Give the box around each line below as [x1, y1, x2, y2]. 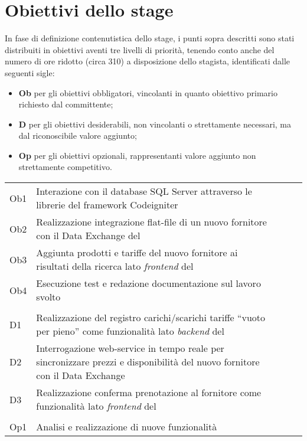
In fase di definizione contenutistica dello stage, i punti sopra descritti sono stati [5, 32, 295, 44]
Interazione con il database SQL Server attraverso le [36, 184, 252, 198]
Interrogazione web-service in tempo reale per [36, 341, 224, 355]
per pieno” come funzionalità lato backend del [36, 324, 224, 338]
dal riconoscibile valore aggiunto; [18, 129, 137, 142]
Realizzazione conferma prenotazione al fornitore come [36, 386, 262, 400]
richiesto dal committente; [18, 98, 113, 110]
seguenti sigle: [5, 66, 55, 79]
